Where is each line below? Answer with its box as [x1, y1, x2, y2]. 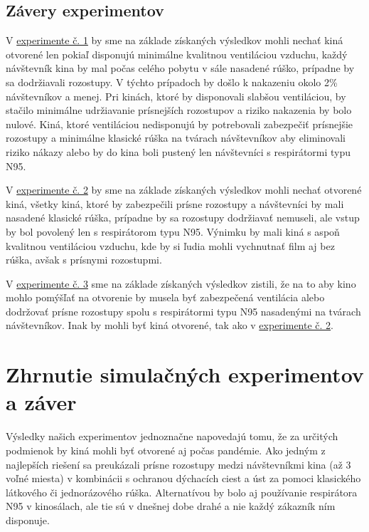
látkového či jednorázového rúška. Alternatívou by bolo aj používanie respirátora [6, 484, 358, 499]
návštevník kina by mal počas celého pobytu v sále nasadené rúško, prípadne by [6, 61, 355, 75]
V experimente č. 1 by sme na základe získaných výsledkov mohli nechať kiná [6, 33, 343, 48]
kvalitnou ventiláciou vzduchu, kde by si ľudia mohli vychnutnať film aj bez [6, 238, 335, 253]
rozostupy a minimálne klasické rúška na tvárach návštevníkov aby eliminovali [6, 130, 346, 145]
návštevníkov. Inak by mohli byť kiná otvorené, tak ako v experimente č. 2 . [6, 318, 334, 333]
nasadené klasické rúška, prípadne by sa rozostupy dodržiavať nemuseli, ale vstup [6, 210, 360, 225]
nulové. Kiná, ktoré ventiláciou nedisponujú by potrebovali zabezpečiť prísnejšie [6, 116, 353, 131]
